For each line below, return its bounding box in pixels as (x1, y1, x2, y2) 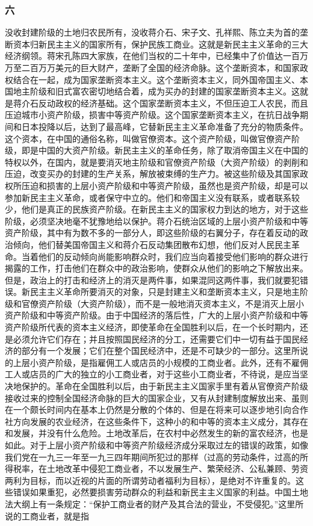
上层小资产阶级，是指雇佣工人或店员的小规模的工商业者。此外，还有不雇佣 (13, 356, 308, 368)
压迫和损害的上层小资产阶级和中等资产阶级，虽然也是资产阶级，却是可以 (21, 179, 308, 191)
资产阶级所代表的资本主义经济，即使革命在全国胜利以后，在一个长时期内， (5, 321, 300, 333)
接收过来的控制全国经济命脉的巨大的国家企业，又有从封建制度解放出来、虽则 (5, 391, 308, 404)
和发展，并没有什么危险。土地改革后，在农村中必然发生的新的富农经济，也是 (5, 427, 308, 439)
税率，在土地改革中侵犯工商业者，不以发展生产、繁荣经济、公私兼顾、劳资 (13, 462, 308, 475)
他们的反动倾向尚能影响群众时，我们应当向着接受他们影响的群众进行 (38, 250, 308, 262)
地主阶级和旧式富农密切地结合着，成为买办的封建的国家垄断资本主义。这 (13, 85, 300, 97)
